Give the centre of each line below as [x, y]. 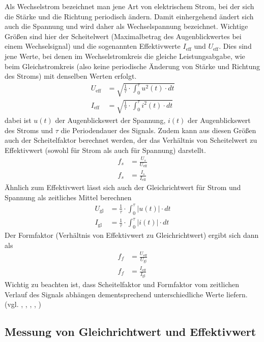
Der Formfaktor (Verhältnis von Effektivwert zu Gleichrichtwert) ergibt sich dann [132, 235]
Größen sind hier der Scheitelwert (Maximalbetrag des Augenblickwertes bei [123, 36]
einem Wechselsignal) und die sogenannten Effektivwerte [93, 46]
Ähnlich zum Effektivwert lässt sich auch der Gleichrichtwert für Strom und [123, 187]
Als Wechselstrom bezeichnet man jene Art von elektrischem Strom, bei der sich [129, 6]
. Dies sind [235, 46]
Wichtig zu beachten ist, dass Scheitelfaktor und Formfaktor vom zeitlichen [122, 284]
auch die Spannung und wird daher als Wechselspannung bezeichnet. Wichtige [126, 26]
